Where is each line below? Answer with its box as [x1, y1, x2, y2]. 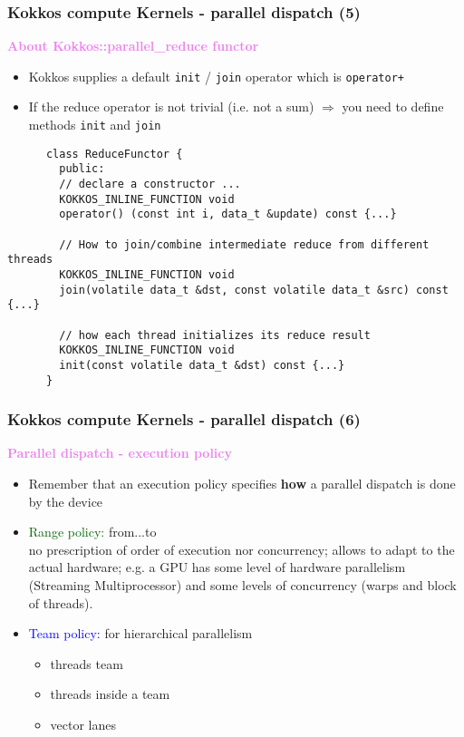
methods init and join [28, 115, 161, 134]
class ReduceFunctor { [45, 147, 183, 160]
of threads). [28, 593, 93, 612]
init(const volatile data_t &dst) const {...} [59, 358, 345, 372]
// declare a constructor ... [59, 178, 241, 191]
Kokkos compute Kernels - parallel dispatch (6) [7, 408, 361, 431]
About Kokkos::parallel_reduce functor [7, 36, 259, 55]
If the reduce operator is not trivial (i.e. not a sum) [28, 97, 314, 116]
